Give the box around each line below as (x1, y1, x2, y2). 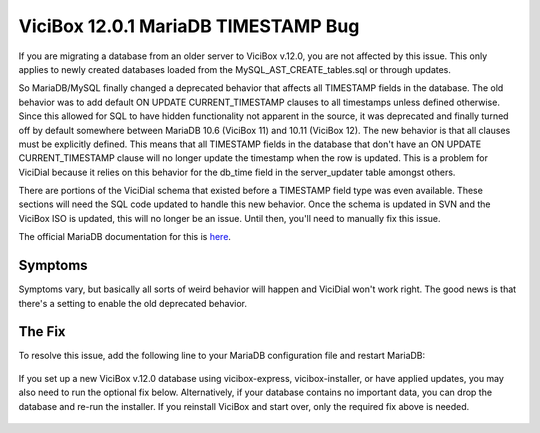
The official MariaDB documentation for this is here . (18, 231, 232, 243)
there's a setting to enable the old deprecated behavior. (18, 297, 247, 309)
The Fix (18, 323, 66, 340)
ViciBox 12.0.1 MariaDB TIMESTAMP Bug (18, 15, 360, 37)
